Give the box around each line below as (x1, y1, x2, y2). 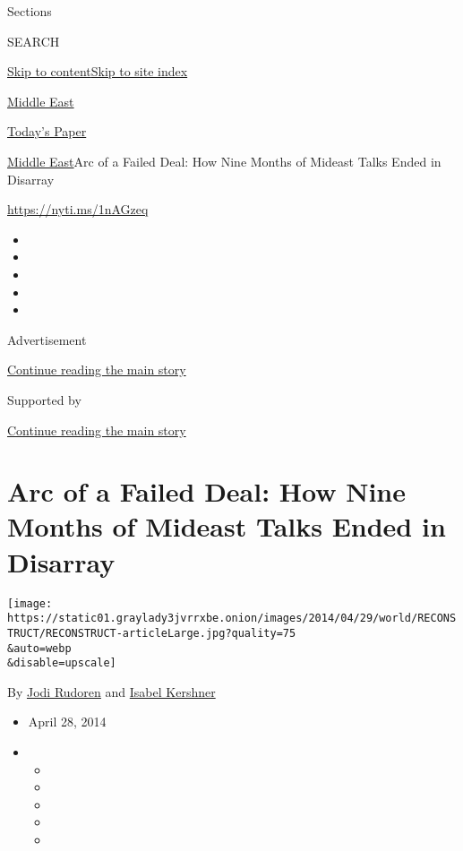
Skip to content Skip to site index (7, 62, 188, 81)
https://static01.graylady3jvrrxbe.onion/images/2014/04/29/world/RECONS (7, 612, 457, 625)
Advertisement (7, 330, 87, 348)
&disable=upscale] (7, 657, 116, 670)
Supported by (7, 390, 81, 408)
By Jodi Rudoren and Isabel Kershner (7, 682, 216, 701)
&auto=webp (7, 641, 72, 655)
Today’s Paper (7, 122, 87, 141)
